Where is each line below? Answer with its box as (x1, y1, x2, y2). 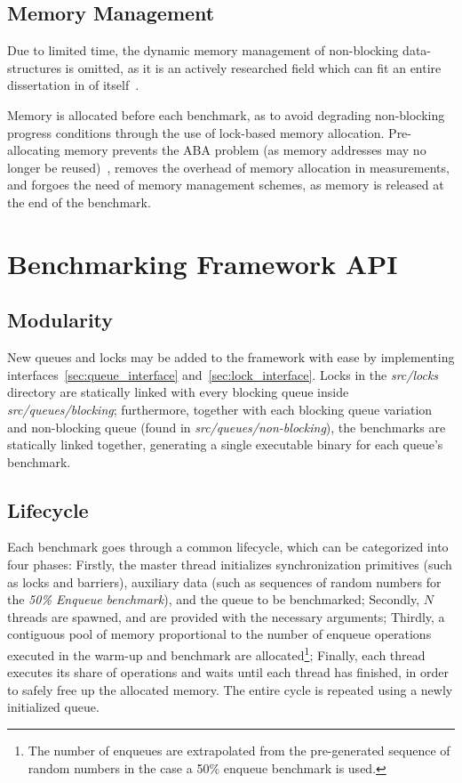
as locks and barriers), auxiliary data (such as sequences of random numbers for (7, 572, 442, 591)
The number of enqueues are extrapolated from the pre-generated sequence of (28, 741, 450, 760)
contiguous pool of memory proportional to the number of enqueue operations (7, 625, 432, 643)
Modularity (7, 306, 114, 334)
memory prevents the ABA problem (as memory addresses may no (64, 141, 426, 159)
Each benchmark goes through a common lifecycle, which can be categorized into (7, 537, 449, 556)
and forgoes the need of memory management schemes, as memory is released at (7, 175, 444, 194)
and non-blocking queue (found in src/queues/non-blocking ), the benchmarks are (7, 417, 446, 436)
